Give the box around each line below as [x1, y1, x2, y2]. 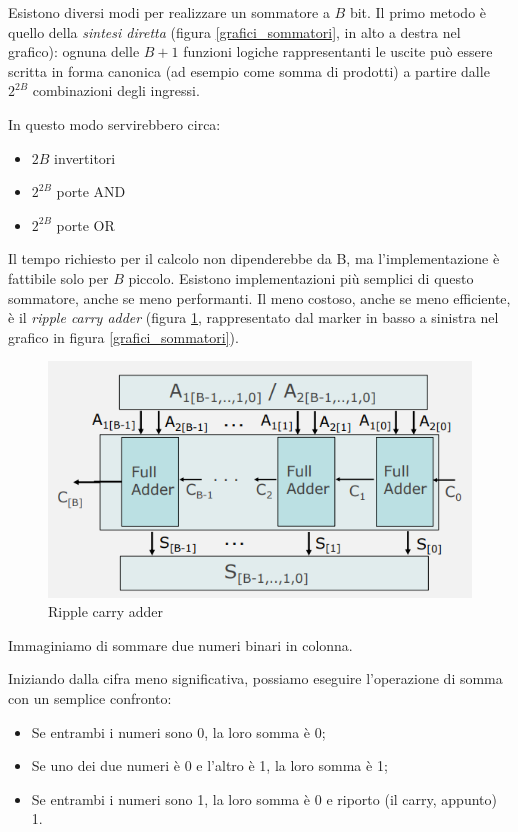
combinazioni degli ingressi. [32, 80, 200, 101]
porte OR [56, 214, 115, 235]
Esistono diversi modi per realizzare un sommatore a [8, 2, 330, 22]
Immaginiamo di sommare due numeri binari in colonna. [8, 634, 353, 655]
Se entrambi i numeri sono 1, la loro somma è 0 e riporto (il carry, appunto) [31, 788, 497, 809]
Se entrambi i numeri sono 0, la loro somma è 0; [31, 721, 326, 742]
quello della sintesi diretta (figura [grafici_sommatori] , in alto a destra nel [8, 21, 461, 42]
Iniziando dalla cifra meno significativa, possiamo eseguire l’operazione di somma [8, 668, 503, 689]
